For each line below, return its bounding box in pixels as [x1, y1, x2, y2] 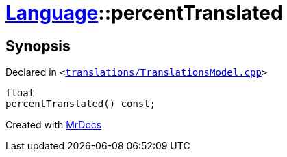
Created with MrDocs [5, 119, 102, 131]
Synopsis [5, 37, 71, 55]
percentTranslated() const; [5, 98, 156, 110]
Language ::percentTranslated [5, 1, 283, 25]
